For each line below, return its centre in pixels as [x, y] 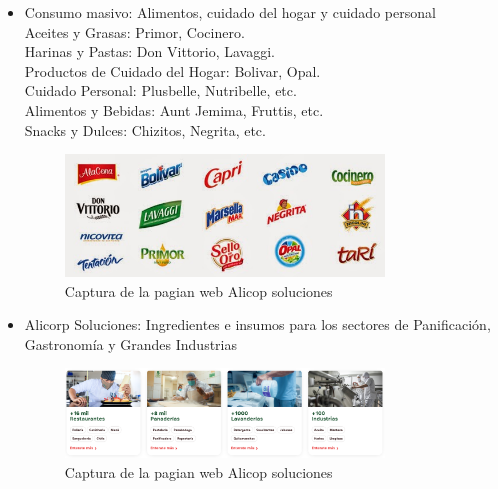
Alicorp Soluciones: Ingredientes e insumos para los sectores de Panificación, [257, 324]
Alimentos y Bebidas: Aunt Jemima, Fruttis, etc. [174, 109]
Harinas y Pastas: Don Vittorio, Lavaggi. [149, 51]
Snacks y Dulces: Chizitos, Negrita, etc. [145, 129]
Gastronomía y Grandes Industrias [130, 343]
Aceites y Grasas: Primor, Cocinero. [134, 31]
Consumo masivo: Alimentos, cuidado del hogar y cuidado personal [230, 12]
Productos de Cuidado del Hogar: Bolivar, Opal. [172, 70]
